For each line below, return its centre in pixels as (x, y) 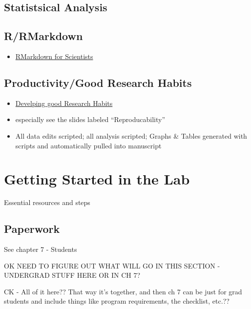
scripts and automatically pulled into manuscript (88, 145)
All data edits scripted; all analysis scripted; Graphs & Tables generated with (131, 135)
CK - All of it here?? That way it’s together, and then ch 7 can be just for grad (123, 291)
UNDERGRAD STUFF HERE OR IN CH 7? (72, 275)
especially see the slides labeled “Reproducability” (90, 119)
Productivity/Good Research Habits (98, 82)
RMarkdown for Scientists (54, 56)
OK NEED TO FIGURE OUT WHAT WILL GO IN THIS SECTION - (112, 265)
